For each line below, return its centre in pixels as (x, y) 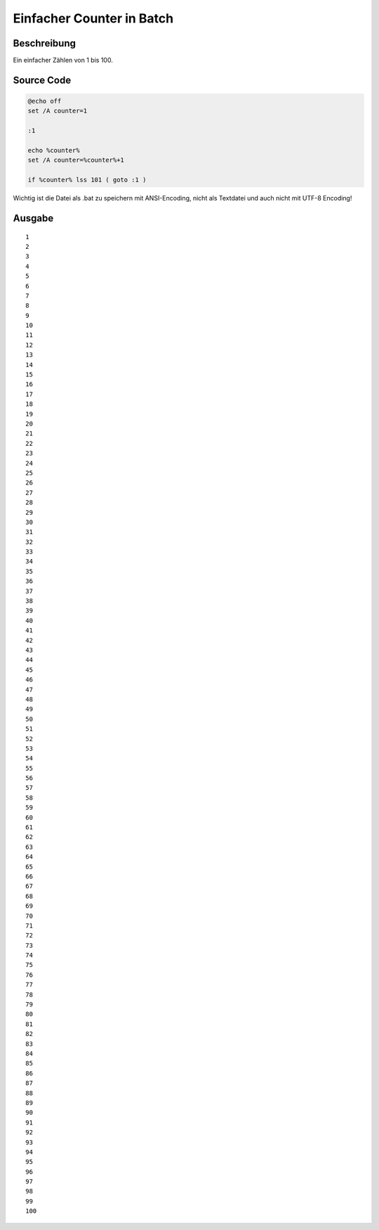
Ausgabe (33, 218)
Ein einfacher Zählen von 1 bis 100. (63, 60)
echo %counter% (54, 150)
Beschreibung (45, 43)
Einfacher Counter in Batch (93, 18)
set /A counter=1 (58, 111)
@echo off (45, 101)
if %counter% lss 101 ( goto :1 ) (87, 180)
